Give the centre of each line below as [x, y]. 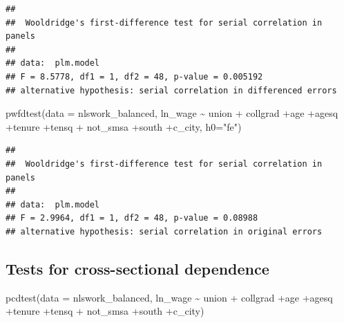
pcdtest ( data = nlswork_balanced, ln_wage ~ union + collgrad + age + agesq [169, 297]
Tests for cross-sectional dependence [137, 268]
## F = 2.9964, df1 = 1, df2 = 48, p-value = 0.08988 [132, 218]
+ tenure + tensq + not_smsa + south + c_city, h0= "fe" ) [124, 126]
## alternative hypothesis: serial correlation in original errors [164, 231]
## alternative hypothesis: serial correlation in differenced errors [171, 90]
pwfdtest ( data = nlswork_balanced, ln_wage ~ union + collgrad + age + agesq [172, 113]
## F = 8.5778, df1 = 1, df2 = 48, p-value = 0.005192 [134, 76]
